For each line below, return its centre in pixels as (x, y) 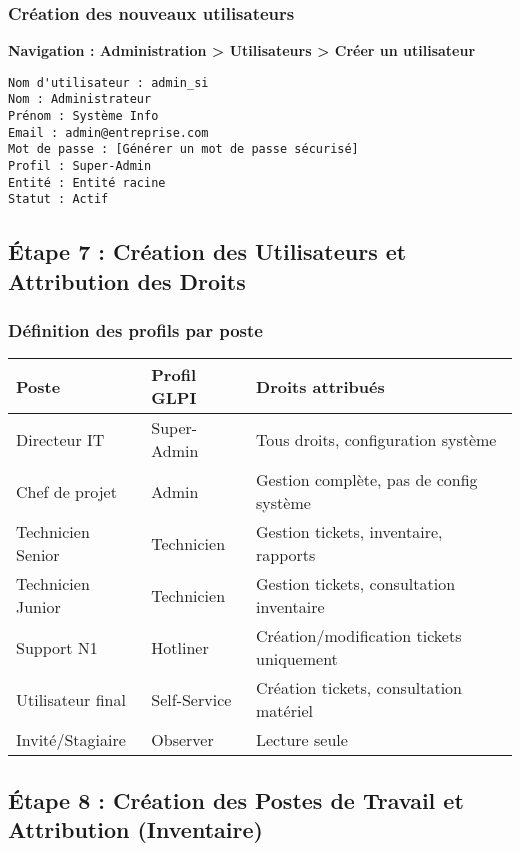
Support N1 (57, 647)
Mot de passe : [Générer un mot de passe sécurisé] (183, 149)
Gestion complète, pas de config (367, 480)
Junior (38, 607)
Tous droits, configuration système (376, 439)
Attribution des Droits (127, 280)
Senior (38, 555)
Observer (182, 740)
